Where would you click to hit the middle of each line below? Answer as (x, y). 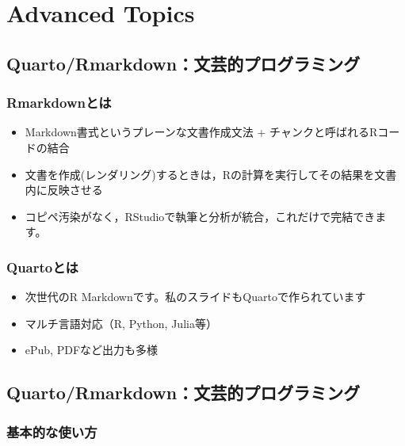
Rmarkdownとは (59, 103)
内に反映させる (64, 190)
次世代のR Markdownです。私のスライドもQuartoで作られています (195, 297)
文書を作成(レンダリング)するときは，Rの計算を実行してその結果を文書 (211, 174)
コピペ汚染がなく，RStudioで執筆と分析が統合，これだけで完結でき (200, 216)
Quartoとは (42, 267)
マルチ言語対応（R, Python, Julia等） (121, 323)
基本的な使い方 (52, 431)
